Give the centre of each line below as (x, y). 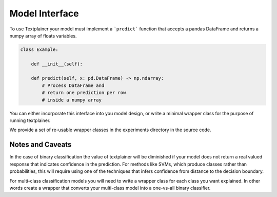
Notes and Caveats (41, 145)
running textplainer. (30, 120)
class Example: (39, 49)
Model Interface (44, 13)
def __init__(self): (57, 64)
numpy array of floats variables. (43, 35)
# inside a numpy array (72, 100)
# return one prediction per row (84, 93)
